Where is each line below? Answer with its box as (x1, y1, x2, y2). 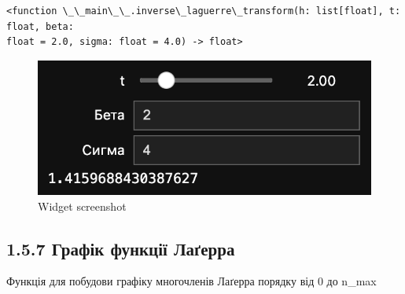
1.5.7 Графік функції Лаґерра (6, 236, 235, 260)
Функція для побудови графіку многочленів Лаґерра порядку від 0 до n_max (6, 273, 377, 289)
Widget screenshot (38, 197, 127, 214)
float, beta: (6, 20, 74, 32)
